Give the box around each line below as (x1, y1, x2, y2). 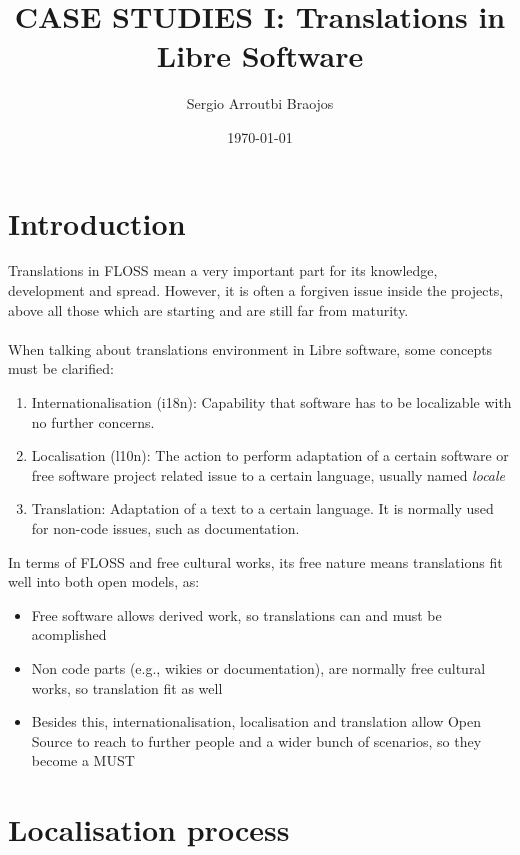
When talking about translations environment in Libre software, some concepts (8, 338, 493, 359)
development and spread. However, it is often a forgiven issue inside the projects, (8, 280, 504, 301)
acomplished (31, 624, 107, 645)
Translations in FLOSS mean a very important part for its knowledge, (8, 260, 438, 281)
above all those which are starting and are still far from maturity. (8, 299, 409, 320)
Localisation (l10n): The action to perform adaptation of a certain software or (31, 445, 509, 466)
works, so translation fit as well (31, 677, 223, 698)
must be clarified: (8, 358, 114, 379)
